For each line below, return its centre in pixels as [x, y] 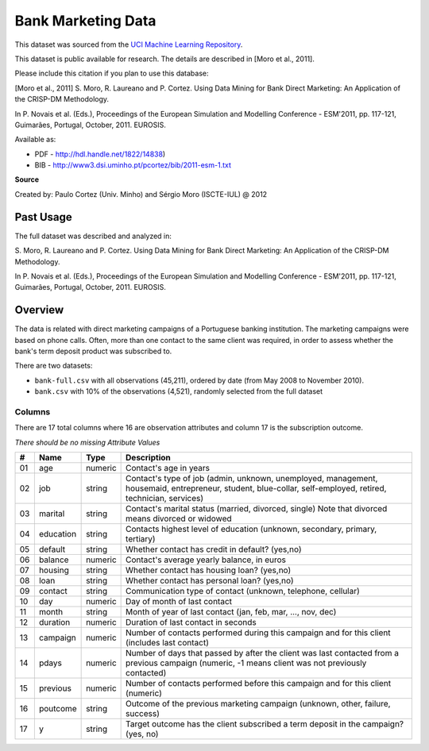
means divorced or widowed [179, 518]
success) [143, 714]
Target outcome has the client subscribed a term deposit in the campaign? [265, 724]
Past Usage [44, 217]
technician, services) [165, 499]
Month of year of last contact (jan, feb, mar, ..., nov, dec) [231, 612]
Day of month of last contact [179, 602]
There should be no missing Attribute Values [87, 442]
